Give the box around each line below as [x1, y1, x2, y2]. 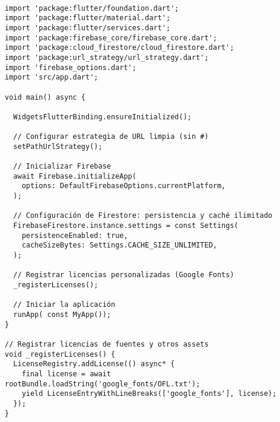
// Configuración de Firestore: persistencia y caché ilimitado [13, 211, 273, 220]
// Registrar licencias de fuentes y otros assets [5, 339, 209, 348]
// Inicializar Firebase [13, 162, 111, 171]
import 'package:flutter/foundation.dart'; [5, 4, 179, 12]
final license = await [21, 369, 111, 378]
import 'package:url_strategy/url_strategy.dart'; [5, 53, 209, 62]
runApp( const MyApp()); [13, 310, 111, 319]
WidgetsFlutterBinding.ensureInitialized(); [13, 112, 192, 121]
